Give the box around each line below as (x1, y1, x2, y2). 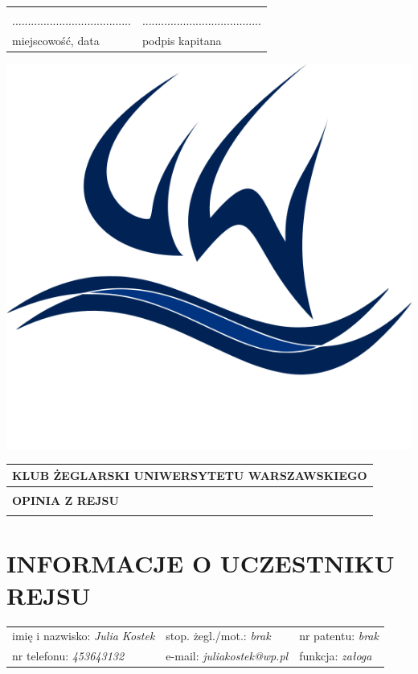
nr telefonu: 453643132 (12, 647, 125, 664)
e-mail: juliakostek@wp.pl (166, 647, 289, 664)
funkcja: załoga (299, 647, 372, 664)
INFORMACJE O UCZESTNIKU (6, 547, 395, 580)
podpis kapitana (141, 31, 222, 48)
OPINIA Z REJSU (12, 491, 119, 508)
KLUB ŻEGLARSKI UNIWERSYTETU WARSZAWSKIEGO (12, 466, 367, 483)
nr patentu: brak (299, 627, 379, 644)
